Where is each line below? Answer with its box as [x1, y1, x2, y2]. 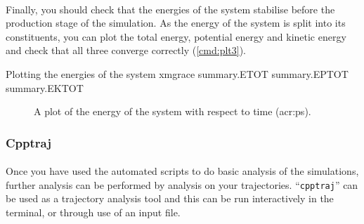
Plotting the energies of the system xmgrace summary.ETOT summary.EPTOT [6, 66, 349, 81]
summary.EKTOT [6, 80, 84, 95]
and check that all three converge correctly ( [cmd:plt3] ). [6, 43, 246, 58]
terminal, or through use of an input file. [6, 205, 181, 220]
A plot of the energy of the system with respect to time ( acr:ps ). [34, 104, 311, 119]
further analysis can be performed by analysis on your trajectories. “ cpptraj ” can [6, 177, 358, 192]
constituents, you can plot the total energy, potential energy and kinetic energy [6, 29, 346, 44]
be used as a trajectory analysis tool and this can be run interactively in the [6, 191, 334, 206]
